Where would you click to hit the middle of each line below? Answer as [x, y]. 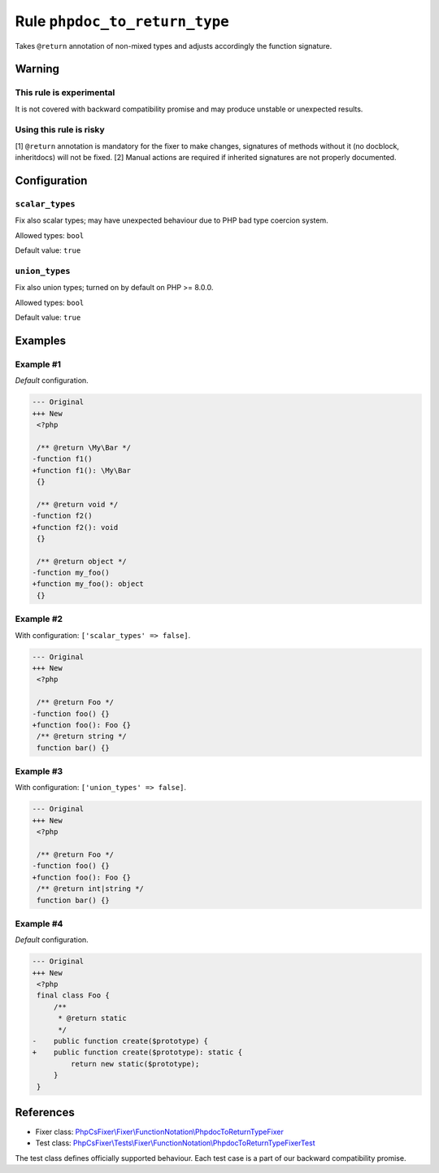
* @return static [93, 1019]
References [45, 1112]
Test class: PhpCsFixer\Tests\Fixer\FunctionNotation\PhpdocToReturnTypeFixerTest [176, 1143]
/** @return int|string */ [90, 889]
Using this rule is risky [60, 130]
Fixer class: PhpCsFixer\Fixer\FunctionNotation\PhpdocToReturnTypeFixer [159, 1132]
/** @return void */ [78, 504]
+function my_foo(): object [88, 584]
